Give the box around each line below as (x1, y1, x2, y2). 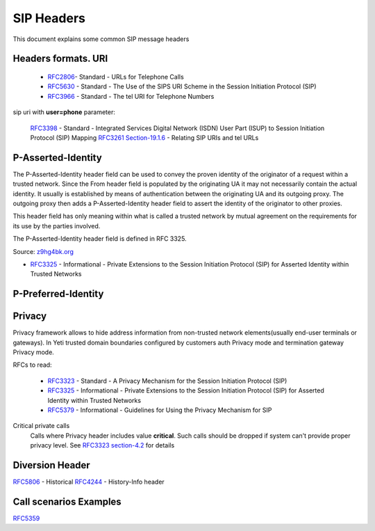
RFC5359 (12, 514, 40, 522)
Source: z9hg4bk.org (12, 247, 74, 255)
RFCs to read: (12, 360, 52, 369)
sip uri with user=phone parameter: (12, 108, 116, 116)
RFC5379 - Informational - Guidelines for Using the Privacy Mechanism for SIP (47, 406, 272, 414)
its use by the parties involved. (12, 221, 101, 230)
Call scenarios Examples (12, 496, 122, 507)
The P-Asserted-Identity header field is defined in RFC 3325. (12, 235, 187, 243)
